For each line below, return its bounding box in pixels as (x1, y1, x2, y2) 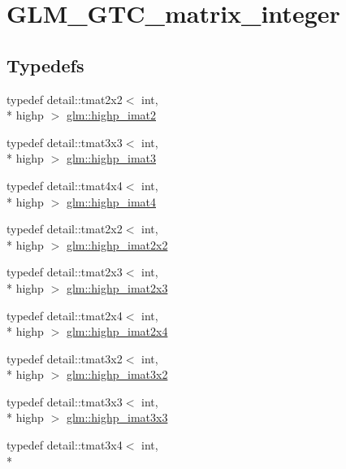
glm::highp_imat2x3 (66, 279, 168, 296)
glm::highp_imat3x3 (66, 409, 168, 426)
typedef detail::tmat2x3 (6, 263, 123, 280)
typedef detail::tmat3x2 (6, 350, 123, 367)
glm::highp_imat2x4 (66, 323, 168, 340)
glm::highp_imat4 (66, 193, 156, 210)
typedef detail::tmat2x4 (6, 306, 123, 324)
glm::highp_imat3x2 (66, 366, 168, 383)
